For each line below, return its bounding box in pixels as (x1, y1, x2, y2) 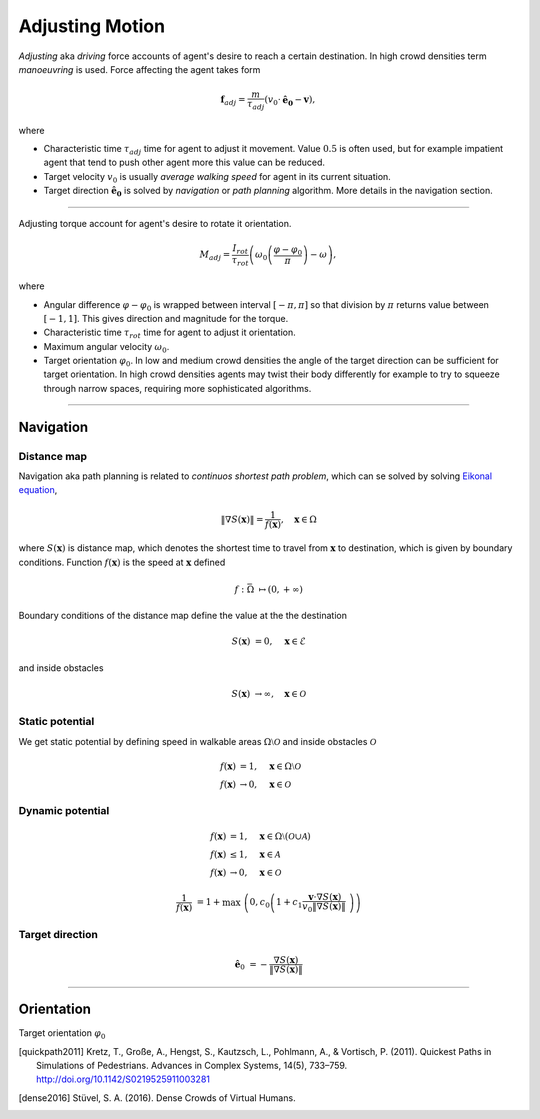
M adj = (199, 249, 231, 262)
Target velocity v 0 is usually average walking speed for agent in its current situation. (43, 170, 392, 185)
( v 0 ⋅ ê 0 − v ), (264, 94, 316, 108)
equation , (18, 484, 58, 496)
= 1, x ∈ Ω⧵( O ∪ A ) (229, 830, 312, 842)
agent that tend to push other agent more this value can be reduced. (43, 156, 325, 169)
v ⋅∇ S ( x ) (308, 891, 342, 903)
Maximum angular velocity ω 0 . (43, 340, 170, 355)
